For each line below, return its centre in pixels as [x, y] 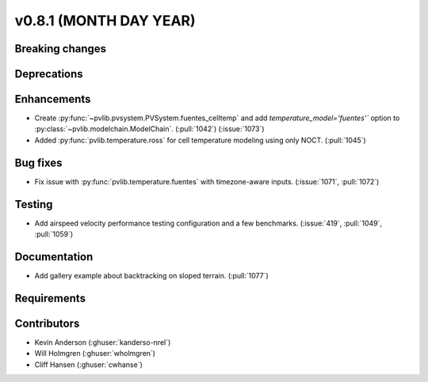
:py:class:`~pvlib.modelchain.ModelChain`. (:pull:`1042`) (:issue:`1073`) [149, 129]
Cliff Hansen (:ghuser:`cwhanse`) [88, 365]
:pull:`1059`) [54, 234]
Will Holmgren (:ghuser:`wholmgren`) [95, 354]
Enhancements [53, 99]
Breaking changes [61, 49]
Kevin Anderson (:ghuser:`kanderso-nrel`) [103, 342]
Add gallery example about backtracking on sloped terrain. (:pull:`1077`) [151, 275]
